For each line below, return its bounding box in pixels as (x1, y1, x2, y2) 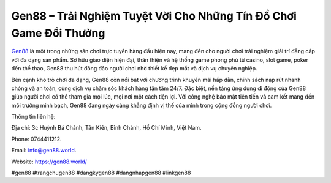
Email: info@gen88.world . (11, 147, 77, 154)
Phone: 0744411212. (11, 135, 62, 143)
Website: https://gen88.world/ (11, 158, 87, 165)
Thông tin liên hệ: (11, 113, 56, 121)
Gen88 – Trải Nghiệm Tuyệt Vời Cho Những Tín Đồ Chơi (11, 9, 297, 23)
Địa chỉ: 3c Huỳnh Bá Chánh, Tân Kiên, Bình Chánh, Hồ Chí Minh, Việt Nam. (11, 124, 202, 132)
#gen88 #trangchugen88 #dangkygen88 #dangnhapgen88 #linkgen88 (11, 169, 191, 177)
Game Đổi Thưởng (11, 26, 105, 40)
